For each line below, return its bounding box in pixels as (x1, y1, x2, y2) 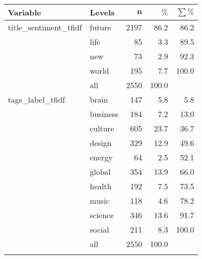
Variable (8, 6, 41, 18)
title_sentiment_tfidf (8, 21, 82, 33)
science (90, 209, 114, 221)
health (90, 180, 112, 192)
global (90, 166, 111, 177)
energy (90, 151, 113, 163)
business (90, 108, 119, 120)
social (90, 224, 109, 235)
